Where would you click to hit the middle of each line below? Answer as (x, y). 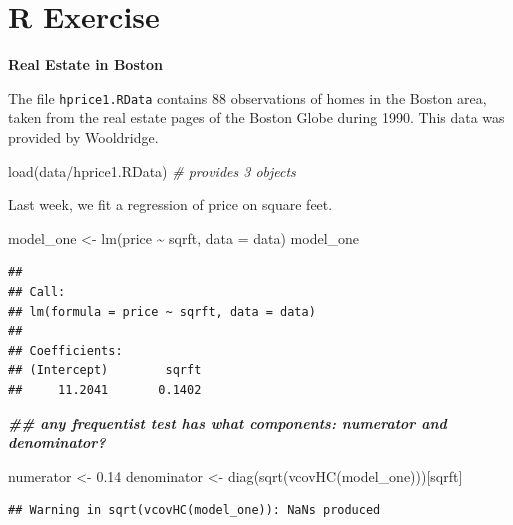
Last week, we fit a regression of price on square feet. (170, 204)
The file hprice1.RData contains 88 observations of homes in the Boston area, (247, 97)
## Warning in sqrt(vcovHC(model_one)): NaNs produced (194, 510)
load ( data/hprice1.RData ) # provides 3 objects (152, 170)
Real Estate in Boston (86, 64)
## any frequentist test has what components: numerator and (227, 422)
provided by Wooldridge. (83, 136)
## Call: (37, 291)
